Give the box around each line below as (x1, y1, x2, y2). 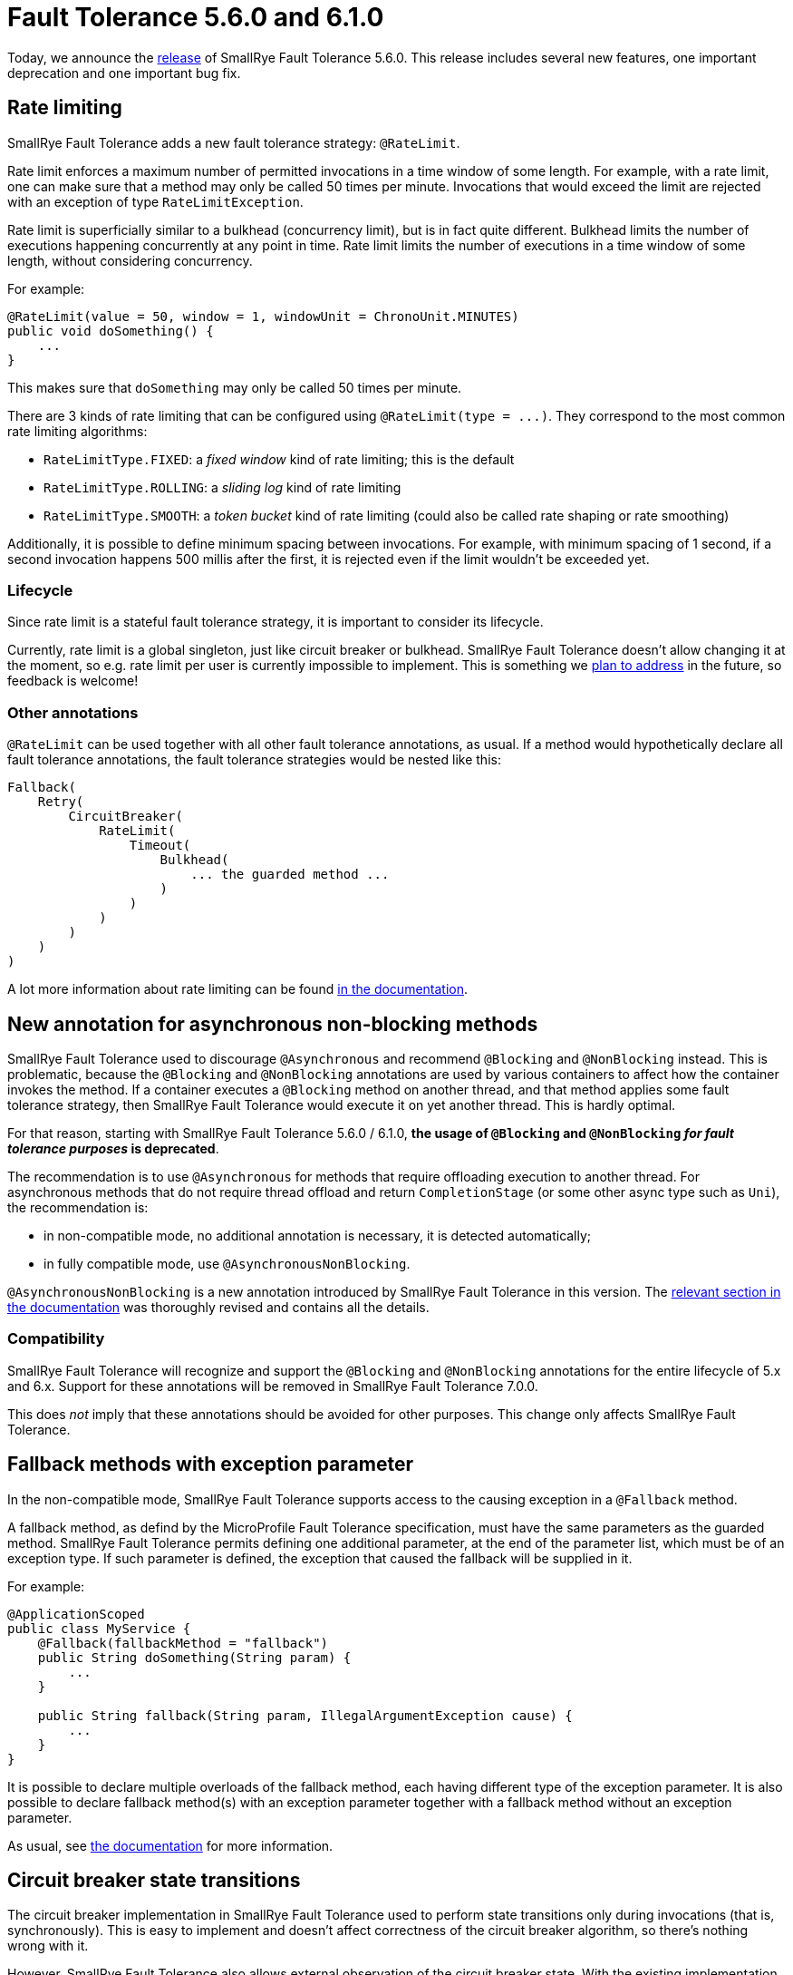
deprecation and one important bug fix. (7, 64, 241, 81)
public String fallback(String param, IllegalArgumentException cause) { (37, 1707, 573, 1723)
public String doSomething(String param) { (37, 1649, 352, 1665)
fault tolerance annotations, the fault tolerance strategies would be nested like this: (7, 752, 501, 768)
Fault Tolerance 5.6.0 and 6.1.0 (7, 2, 384, 33)
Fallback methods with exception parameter (7, 1453, 413, 1476)
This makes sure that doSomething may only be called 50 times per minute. (7, 379, 462, 395)
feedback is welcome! (7, 673, 139, 689)
